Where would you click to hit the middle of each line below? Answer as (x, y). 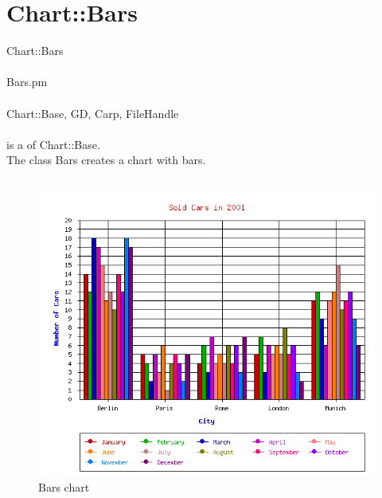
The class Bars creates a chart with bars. (106, 160)
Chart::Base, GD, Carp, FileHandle (93, 113)
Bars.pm (27, 82)
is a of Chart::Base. (53, 144)
